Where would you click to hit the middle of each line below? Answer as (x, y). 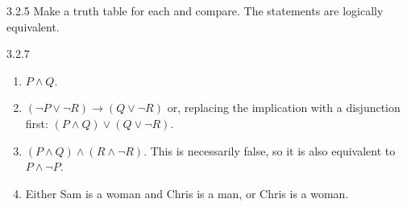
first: (37, 123)
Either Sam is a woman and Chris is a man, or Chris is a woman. (187, 193)
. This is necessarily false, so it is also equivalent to (270, 150)
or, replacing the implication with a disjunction (284, 108)
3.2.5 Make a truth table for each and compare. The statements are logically (195, 10)
